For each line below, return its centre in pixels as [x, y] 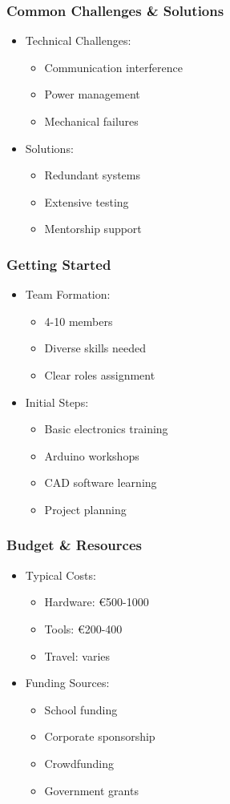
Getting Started [59, 264]
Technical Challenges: [78, 40]
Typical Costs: [61, 575]
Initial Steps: [57, 402]
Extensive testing [87, 201]
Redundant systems [93, 175]
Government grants [91, 790]
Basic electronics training [106, 429]
